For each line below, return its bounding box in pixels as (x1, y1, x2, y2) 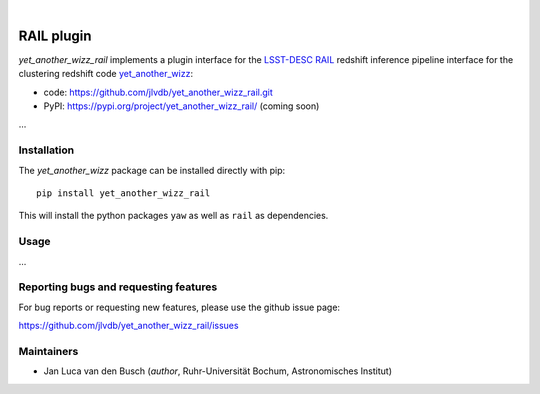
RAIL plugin (18, 27, 92, 44)
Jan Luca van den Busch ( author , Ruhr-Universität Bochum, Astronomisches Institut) (43, 365, 393, 377)
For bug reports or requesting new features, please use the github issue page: (18, 301, 340, 313)
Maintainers (18, 344, 79, 358)
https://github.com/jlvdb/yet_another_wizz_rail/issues (18, 320, 239, 332)
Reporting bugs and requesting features (18, 280, 218, 294)
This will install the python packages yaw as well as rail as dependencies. (18, 210, 329, 222)
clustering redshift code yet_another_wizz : (18, 68, 194, 80)
